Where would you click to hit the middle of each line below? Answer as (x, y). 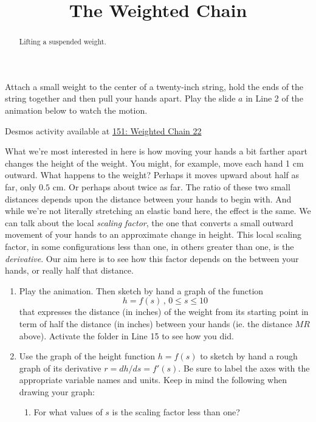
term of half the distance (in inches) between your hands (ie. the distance (156, 323)
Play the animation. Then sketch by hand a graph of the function (141, 290)
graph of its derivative (60, 368)
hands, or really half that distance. (69, 270)
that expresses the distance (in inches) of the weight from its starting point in (164, 312)
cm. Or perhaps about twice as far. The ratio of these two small (171, 186)
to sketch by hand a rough (249, 356)
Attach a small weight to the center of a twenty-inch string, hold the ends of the (154, 86)
